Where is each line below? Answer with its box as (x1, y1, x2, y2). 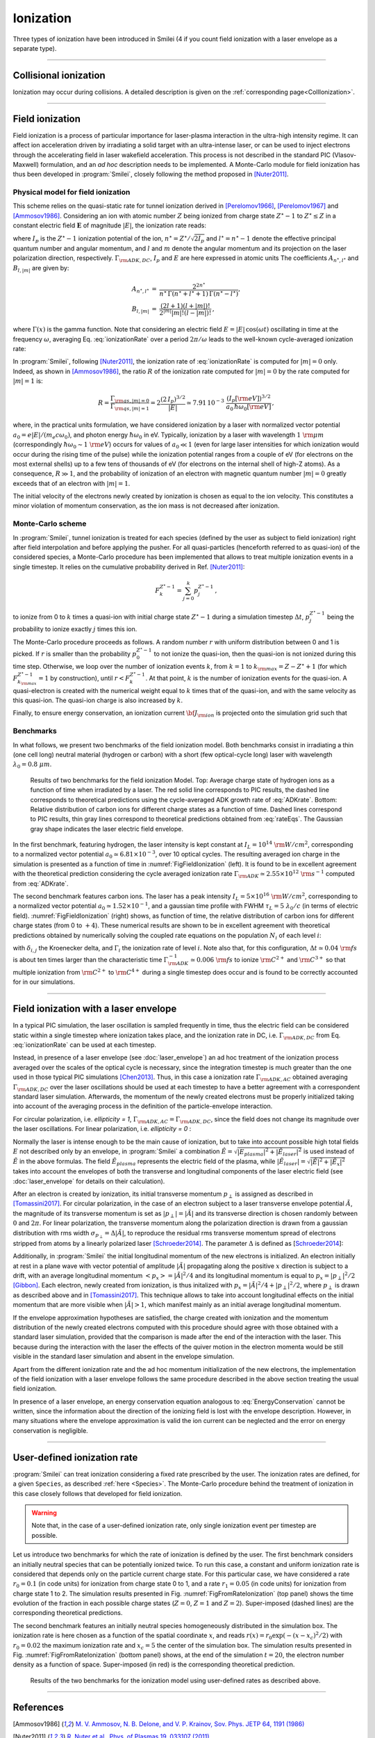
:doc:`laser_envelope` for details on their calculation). (12, 1177, 165, 1185)
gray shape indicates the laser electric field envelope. (30, 825, 184, 833)
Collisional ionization (12, 70, 106, 81)
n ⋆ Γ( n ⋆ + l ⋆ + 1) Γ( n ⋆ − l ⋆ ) (159, 289, 239, 298)
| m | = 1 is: (12, 377, 43, 385)
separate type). (12, 44, 57, 52)
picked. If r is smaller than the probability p (12, 649, 137, 658)
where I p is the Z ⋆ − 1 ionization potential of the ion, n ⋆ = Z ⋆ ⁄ (12, 233, 190, 244)
